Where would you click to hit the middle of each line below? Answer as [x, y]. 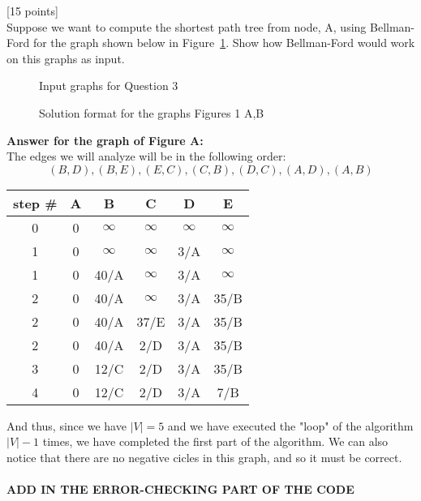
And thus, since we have [67, 425]
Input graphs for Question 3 [109, 86]
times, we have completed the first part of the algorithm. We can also [215, 441]
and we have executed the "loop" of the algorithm [290, 425]
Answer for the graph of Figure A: [105, 140]
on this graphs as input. [66, 58]
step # [35, 203]
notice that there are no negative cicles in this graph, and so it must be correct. [204, 457]
